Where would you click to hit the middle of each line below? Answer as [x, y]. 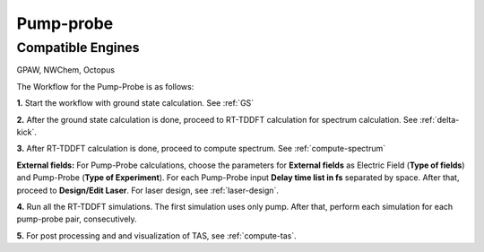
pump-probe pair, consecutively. [77, 219]
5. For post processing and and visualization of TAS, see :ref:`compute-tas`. [156, 235]
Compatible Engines [78, 48]
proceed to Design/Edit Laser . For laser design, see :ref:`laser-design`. [148, 190]
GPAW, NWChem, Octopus [66, 70]
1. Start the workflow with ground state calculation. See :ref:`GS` [135, 103]
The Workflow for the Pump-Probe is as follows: [105, 86]
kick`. [27, 132]
